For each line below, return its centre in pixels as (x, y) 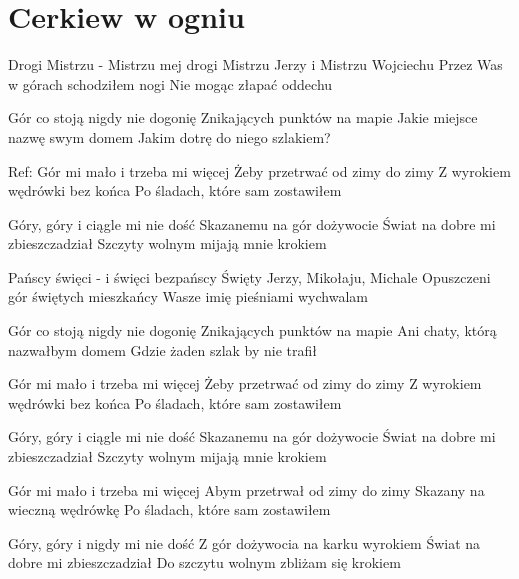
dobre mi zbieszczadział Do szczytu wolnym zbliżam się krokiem (204, 562)
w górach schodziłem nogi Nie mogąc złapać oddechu (170, 83)
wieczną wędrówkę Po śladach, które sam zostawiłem (169, 509)
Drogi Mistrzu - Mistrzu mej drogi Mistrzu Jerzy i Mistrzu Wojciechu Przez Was (255, 64)
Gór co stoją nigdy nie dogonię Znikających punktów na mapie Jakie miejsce (243, 117)
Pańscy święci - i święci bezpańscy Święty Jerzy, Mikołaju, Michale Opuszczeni (249, 276)
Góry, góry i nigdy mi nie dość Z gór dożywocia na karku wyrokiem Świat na (244, 542)
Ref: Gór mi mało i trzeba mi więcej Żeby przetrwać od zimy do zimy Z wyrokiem (259, 170)
